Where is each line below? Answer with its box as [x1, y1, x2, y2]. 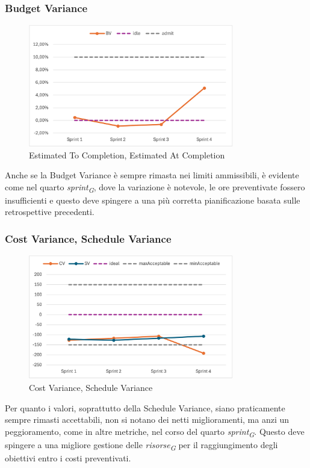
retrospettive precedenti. [5, 205, 95, 218]
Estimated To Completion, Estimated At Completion [29, 148, 225, 161]
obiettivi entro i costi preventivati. [5, 452, 131, 464]
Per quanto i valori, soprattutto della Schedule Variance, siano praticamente [5, 401, 285, 414]
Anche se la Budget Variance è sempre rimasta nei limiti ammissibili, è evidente [5, 169, 299, 181]
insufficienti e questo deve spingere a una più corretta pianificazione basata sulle [5, 193, 300, 206]
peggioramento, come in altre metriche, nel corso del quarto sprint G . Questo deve [5, 425, 305, 439]
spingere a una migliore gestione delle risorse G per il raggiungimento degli [5, 438, 278, 452]
